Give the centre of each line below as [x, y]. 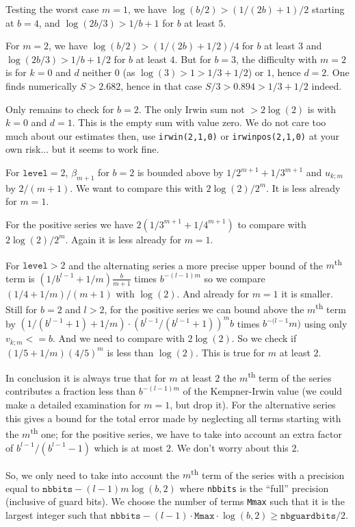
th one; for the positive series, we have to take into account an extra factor [186, 433]
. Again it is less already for [123, 239]
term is [20, 278]
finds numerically [41, 85]
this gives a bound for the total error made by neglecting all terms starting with [173, 418]
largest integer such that [56, 515]
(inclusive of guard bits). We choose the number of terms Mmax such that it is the [175, 501]
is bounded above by [180, 172]
